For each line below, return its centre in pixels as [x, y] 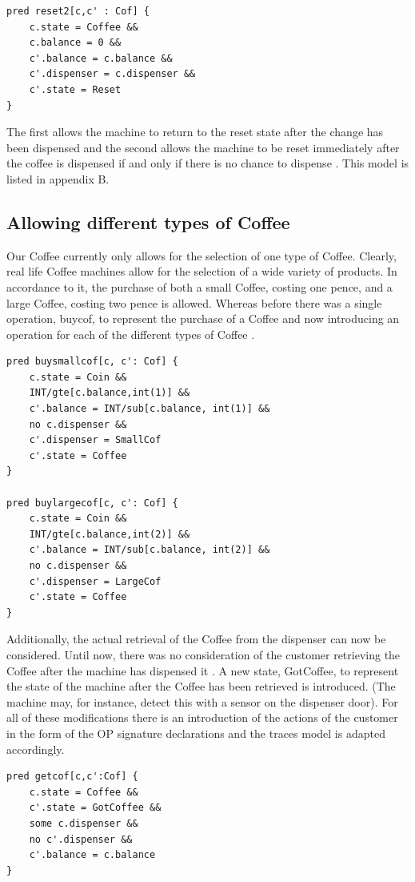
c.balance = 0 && [75, 43]
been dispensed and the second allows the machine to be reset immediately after [203, 147]
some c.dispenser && [84, 823]
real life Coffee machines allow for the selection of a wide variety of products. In [202, 271]
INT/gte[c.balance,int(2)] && [110, 534]
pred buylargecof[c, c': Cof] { [92, 503]
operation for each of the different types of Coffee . [131, 334]
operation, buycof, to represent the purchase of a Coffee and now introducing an [203, 318]
